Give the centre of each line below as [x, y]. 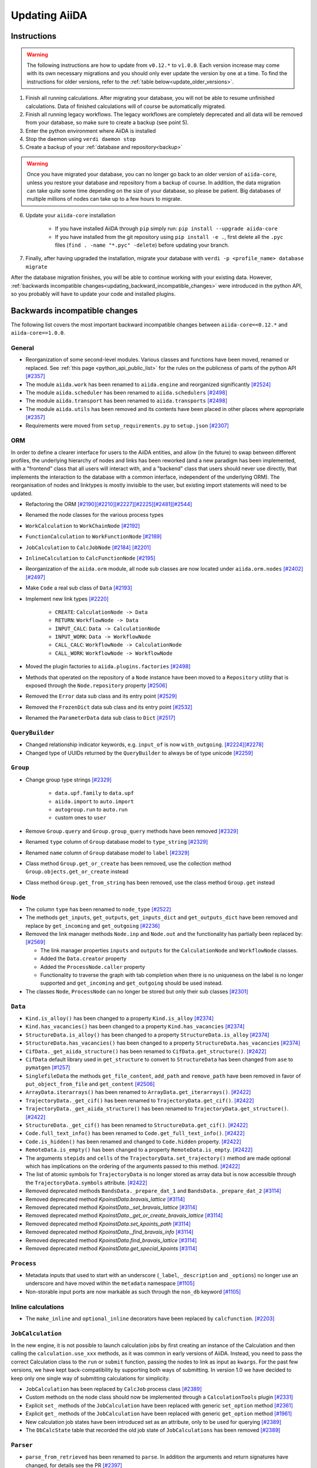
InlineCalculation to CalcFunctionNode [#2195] [90, 558]
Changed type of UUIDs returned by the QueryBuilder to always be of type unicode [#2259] [139, 753]
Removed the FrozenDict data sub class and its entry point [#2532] [109, 707]
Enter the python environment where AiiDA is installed [91, 131]
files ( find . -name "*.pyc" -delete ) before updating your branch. [142, 245]
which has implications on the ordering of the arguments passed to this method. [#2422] [133, 1166]
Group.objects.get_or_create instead [77, 871]
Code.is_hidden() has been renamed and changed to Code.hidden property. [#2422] [134, 1142]
